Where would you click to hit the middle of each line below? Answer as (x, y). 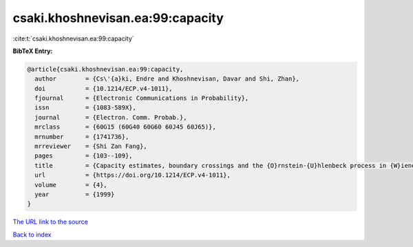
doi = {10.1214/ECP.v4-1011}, (104, 88)
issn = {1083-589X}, (86, 108)
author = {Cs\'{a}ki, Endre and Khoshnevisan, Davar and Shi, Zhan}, (167, 79)
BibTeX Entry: (33, 51)
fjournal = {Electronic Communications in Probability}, (142, 98)
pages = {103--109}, (84, 156)
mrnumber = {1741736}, (82, 137)
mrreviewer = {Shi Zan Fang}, (91, 147)
